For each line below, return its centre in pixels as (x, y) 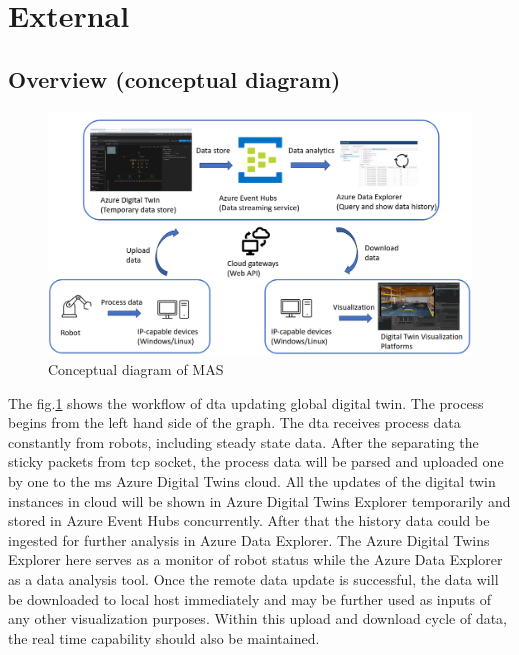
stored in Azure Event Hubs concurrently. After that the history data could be (249, 520)
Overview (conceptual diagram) (174, 78)
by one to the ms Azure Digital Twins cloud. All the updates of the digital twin (252, 481)
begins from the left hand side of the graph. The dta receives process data (234, 422)
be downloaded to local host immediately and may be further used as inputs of (250, 598)
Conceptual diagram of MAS (136, 369)
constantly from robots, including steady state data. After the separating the (243, 441)
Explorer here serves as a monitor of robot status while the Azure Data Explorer (255, 559)
